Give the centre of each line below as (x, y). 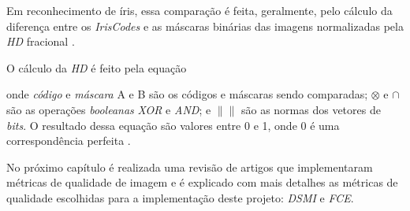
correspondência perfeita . (69, 141)
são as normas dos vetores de (311, 109)
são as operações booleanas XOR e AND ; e (109, 109)
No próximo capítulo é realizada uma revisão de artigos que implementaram (190, 167)
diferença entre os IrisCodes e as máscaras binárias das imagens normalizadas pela (205, 26)
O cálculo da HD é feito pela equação (97, 67)
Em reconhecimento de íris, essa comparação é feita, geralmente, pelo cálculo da (199, 10)
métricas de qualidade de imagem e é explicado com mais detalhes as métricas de (202, 182)
